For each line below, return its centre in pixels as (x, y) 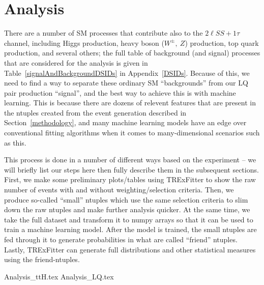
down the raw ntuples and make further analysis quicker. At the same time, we (127, 209)
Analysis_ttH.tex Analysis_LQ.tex (59, 276)
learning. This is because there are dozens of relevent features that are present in (130, 103)
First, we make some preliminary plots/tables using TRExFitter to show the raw (130, 179)
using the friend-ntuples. (42, 259)
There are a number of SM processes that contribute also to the (104, 33)
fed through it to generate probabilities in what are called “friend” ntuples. (121, 239)
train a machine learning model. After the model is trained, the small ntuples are (130, 229)
